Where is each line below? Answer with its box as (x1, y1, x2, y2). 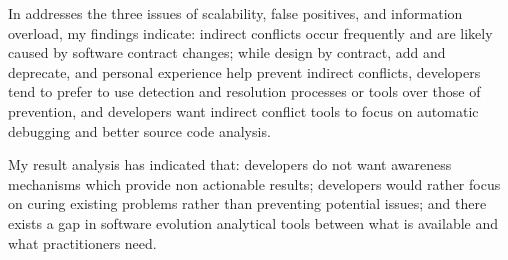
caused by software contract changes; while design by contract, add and (8, 42, 446, 63)
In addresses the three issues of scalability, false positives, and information (8, 3, 463, 23)
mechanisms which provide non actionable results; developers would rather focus (8, 173, 501, 194)
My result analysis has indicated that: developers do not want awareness (8, 154, 452, 175)
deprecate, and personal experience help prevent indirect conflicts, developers (8, 61, 481, 82)
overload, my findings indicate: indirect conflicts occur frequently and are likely (8, 22, 493, 43)
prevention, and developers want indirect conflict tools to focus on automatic (8, 100, 479, 121)
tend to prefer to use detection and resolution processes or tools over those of (8, 81, 481, 102)
